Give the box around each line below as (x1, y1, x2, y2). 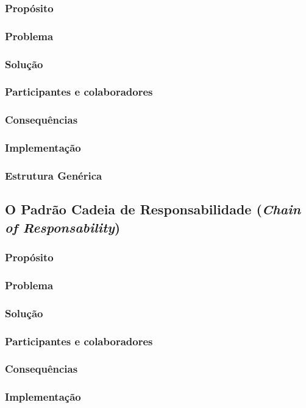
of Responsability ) (5, 217, 121, 236)
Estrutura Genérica (5, 167, 102, 183)
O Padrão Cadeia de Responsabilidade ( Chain (5, 200, 301, 219)
